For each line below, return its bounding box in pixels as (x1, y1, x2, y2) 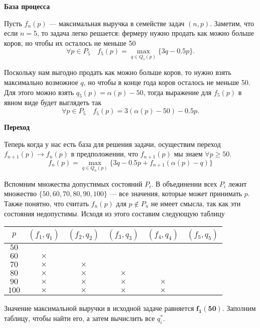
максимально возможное (4, 77, 78, 88)
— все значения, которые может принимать (109, 188, 242, 199)
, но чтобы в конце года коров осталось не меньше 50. (83, 77, 250, 88)
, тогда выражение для (143, 87, 212, 97)
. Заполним (222, 303, 256, 313)
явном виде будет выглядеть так (4, 97, 102, 108)
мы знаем (174, 148, 203, 159)
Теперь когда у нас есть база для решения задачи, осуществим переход (4, 138, 221, 149)
